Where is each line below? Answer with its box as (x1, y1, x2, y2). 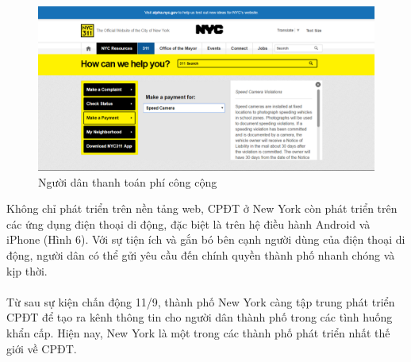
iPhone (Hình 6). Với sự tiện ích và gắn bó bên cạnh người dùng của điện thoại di (6, 231, 405, 248)
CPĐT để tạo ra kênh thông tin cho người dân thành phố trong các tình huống (6, 309, 393, 325)
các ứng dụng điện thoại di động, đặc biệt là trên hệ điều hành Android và (6, 215, 371, 232)
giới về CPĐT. (6, 340, 77, 356)
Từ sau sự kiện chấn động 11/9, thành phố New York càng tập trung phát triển (6, 293, 395, 310)
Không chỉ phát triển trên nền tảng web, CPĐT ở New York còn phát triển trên (6, 200, 398, 217)
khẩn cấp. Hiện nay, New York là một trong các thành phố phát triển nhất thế (6, 324, 390, 341)
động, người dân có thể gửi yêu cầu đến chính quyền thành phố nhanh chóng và (6, 247, 395, 263)
